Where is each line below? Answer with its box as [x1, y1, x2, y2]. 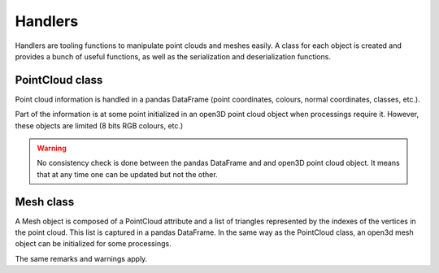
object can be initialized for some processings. [15, 239, 172, 249]
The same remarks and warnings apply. [15, 253, 148, 263]
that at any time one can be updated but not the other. [37, 169, 219, 179]
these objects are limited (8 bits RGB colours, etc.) [15, 120, 184, 130]
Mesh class [15, 195, 75, 209]
